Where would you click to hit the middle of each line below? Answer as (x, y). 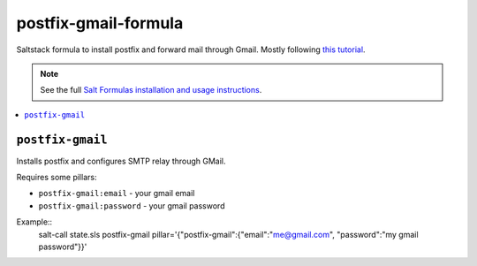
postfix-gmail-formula (100, 23)
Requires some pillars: (57, 178)
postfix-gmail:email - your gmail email (117, 194)
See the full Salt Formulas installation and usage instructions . (151, 90)
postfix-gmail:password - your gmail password (132, 205)
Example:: (34, 222)
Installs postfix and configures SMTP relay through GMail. (121, 161)
